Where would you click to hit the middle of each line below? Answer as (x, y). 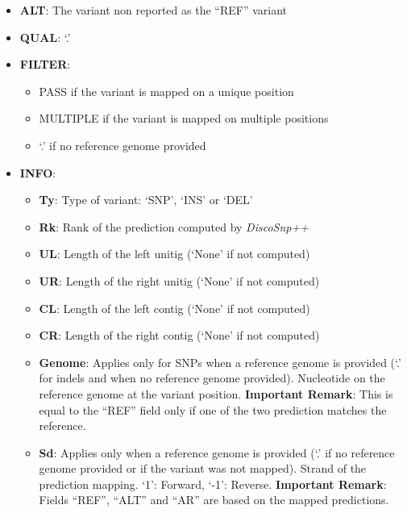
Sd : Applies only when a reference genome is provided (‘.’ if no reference (217, 452)
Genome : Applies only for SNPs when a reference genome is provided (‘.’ (220, 362)
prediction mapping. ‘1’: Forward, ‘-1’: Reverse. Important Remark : (213, 484)
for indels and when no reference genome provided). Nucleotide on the (212, 378)
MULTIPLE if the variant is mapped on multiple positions (184, 118)
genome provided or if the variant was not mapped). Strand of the (203, 468)
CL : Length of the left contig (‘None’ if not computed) (174, 308)
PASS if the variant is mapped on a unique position (166, 91)
